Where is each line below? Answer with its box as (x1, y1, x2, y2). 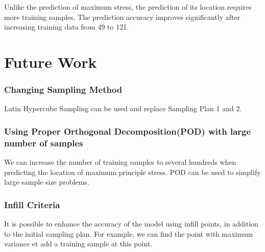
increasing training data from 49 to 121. (4, 21, 129, 32)
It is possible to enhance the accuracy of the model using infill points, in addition (4, 218, 258, 229)
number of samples (4, 136, 83, 149)
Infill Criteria (4, 198, 60, 211)
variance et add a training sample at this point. (4, 238, 152, 249)
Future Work (4, 51, 97, 72)
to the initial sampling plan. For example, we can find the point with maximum (4, 228, 253, 239)
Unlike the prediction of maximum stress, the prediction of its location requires (4, 2, 252, 12)
